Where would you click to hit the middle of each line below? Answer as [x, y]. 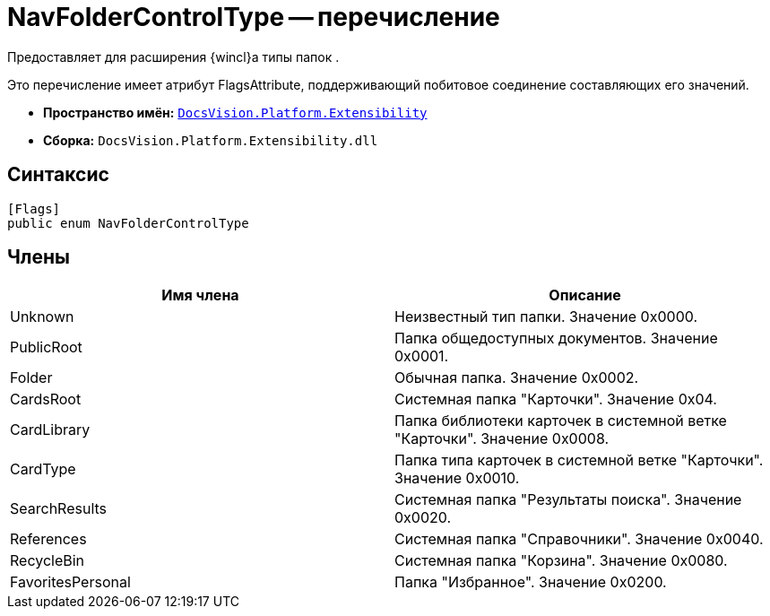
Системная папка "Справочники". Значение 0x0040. [579, 539]
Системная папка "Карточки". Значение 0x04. [556, 399]
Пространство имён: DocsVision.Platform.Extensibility [235, 112]
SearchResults [59, 509]
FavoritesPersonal [70, 582]
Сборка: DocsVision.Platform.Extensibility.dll [211, 140]
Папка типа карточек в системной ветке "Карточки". [579, 460]
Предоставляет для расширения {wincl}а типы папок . [173, 56]
